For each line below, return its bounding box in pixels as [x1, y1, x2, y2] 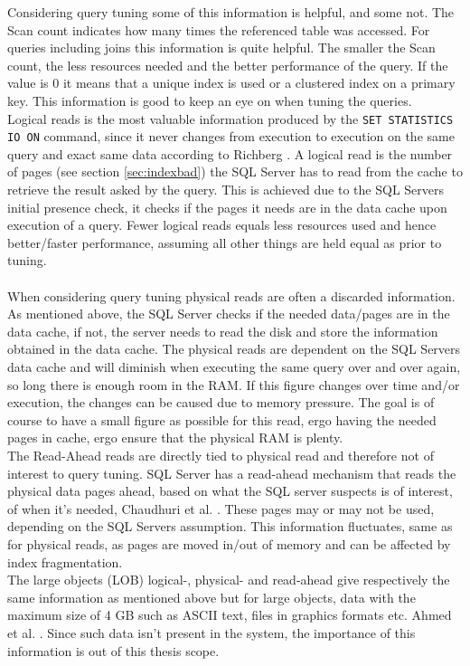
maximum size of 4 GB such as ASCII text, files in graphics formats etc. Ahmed [7, 605, 452, 624]
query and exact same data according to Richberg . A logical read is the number [7, 144, 453, 163]
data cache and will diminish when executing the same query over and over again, [7, 357, 461, 376]
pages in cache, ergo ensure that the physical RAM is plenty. [7, 428, 343, 447]
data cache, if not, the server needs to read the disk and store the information [7, 321, 438, 340]
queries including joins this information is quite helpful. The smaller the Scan [7, 38, 436, 57]
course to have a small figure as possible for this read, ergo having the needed [7, 410, 437, 429]
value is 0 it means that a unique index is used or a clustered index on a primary [7, 73, 456, 92]
